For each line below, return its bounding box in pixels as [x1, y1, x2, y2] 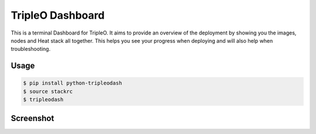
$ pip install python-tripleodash [23, 80, 122, 87]
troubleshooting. [11, 46, 51, 53]
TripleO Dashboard [11, 9, 105, 22]
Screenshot [11, 113, 54, 123]
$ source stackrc [23, 88, 73, 95]
